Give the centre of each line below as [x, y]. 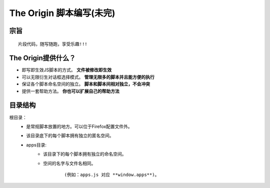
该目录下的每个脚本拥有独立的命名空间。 [85, 154]
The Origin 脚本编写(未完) [62, 13]
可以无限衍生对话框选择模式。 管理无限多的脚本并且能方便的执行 [88, 77]
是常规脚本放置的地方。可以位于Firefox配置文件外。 [79, 126]
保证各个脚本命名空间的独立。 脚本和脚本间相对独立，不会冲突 [86, 84]
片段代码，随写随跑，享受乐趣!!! [53, 44]
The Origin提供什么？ [42, 58]
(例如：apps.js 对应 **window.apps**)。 [112, 174]
